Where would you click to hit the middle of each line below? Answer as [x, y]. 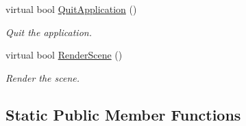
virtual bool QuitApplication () [71, 9]
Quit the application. [49, 32]
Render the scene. [43, 77]
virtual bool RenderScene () [64, 55]
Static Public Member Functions [123, 114]
